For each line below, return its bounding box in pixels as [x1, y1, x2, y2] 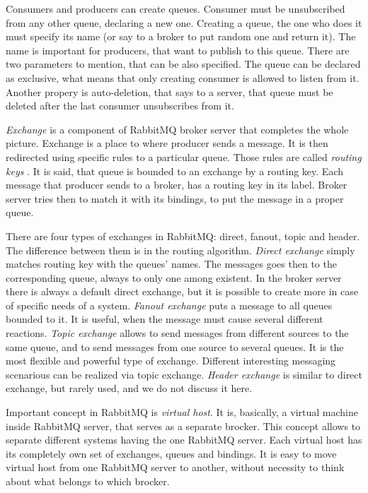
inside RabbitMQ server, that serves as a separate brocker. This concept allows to [6, 418, 361, 433]
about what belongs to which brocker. [6, 474, 170, 488]
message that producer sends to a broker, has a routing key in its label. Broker [6, 177, 347, 192]
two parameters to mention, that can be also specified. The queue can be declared [6, 57, 361, 71]
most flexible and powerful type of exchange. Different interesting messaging [6, 353, 336, 368]
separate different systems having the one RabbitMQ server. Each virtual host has [6, 432, 362, 447]
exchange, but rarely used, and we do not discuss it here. [6, 381, 253, 396]
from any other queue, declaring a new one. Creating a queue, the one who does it [6, 15, 362, 30]
